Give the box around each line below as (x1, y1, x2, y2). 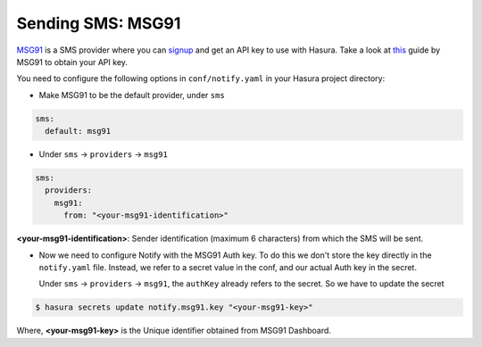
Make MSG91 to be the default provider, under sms (38, 89, 225, 100)
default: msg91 (45, 126, 112, 136)
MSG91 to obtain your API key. (16, 56, 129, 67)
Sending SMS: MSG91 (16, 13, 181, 33)
